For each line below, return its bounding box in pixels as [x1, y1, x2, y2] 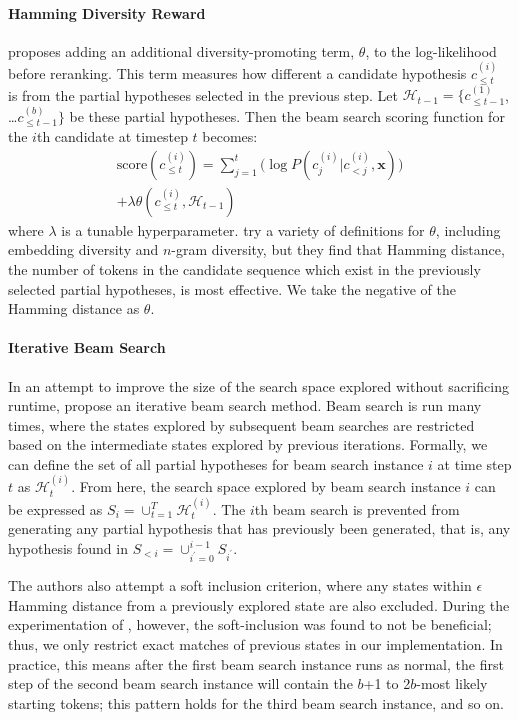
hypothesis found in [8, 537, 128, 558]
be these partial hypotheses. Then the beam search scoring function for [69, 105, 505, 126]
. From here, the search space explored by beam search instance [71, 476, 461, 497]
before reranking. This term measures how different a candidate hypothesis [8, 63, 467, 84]
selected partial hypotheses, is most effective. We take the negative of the [8, 278, 456, 299]
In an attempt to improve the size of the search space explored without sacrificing [8, 375, 509, 396]
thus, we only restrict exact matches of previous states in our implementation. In [8, 633, 503, 654]
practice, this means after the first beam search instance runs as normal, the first [8, 653, 504, 674]
